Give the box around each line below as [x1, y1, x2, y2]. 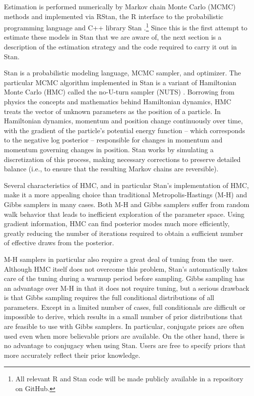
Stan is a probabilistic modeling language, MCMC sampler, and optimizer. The [4, 68, 241, 78]
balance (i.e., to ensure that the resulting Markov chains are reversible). [4, 163, 219, 174]
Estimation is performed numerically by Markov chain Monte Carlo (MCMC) [4, 1, 236, 11]
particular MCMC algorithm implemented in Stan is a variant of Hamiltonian [4, 77, 236, 87]
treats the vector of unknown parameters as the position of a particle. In [4, 106, 221, 116]
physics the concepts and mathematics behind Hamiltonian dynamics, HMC [4, 96, 232, 106]
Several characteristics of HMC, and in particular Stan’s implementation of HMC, [4, 180, 249, 190]
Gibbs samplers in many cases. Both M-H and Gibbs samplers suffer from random [4, 199, 250, 209]
